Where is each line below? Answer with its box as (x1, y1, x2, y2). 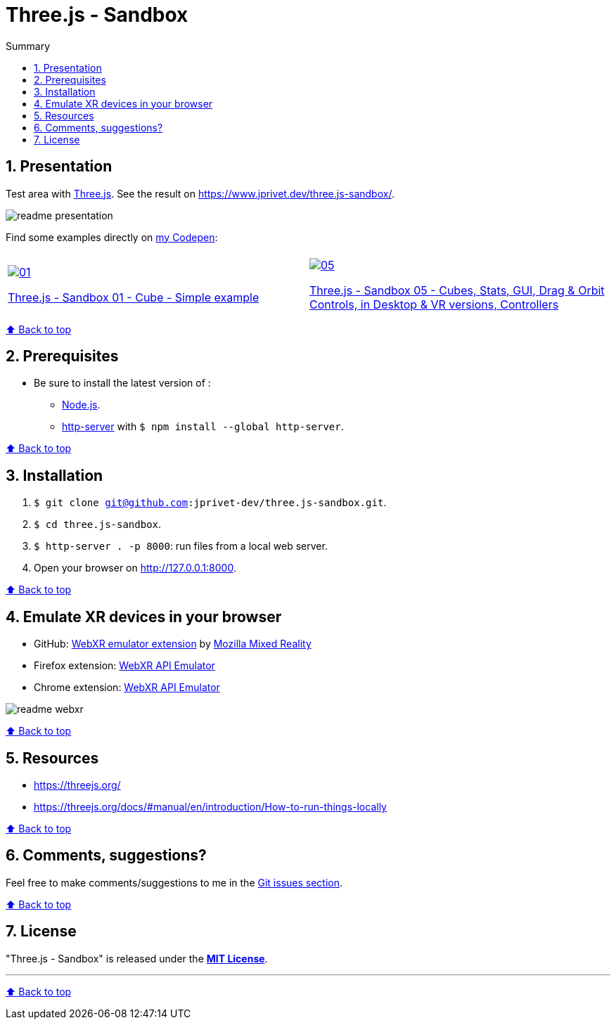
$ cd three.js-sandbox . (34, 518, 162, 531)
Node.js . (62, 399, 101, 411)
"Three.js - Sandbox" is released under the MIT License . (6, 952, 268, 965)
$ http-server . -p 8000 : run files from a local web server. (34, 540, 328, 553)
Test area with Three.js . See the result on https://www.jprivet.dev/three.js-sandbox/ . (6, 187, 394, 200)
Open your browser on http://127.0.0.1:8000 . (34, 562, 236, 574)
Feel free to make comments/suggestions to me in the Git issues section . (6, 876, 343, 889)
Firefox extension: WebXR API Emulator (34, 659, 215, 672)
